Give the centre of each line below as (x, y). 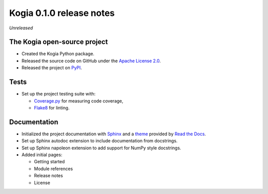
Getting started (49, 162)
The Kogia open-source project (59, 42)
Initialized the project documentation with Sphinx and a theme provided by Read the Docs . (114, 134)
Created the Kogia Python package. (58, 54)
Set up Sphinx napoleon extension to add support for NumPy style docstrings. (101, 148)
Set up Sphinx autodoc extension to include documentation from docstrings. (100, 141)
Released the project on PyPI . (52, 68)
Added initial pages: (42, 155)
